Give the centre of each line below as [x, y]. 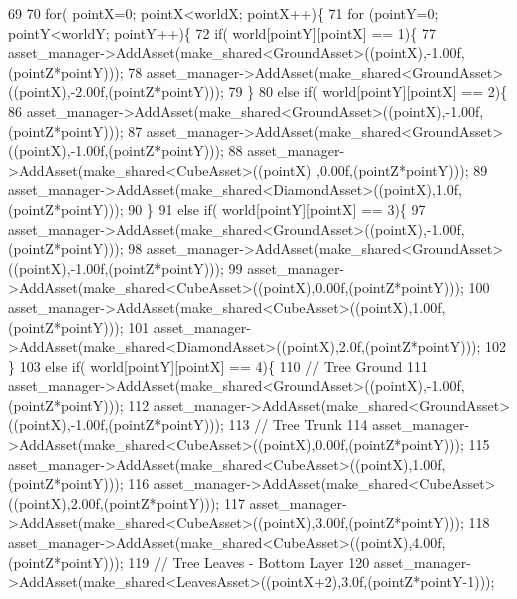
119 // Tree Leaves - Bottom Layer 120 [249, 561]
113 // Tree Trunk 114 [298, 424]
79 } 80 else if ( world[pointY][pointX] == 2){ [368, 91]
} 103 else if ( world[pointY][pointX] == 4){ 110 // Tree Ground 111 [218, 365]
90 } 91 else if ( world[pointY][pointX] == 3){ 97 [277, 208]
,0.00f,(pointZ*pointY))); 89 [402, 169]
